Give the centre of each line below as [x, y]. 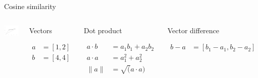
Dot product [103, 30]
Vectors [40, 30]
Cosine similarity [30, 6]
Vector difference [193, 30]
